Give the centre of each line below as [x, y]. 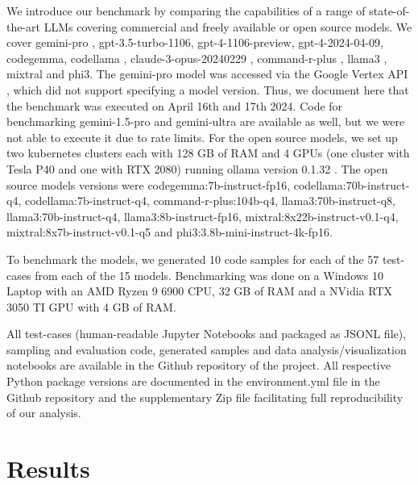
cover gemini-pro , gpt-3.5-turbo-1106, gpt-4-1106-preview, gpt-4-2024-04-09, [195, 42]
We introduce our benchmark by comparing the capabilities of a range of [186, 10]
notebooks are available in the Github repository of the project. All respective [199, 365]
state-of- [389, 10]
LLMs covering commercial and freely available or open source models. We [228, 26]
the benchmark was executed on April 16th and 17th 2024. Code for [175, 105]
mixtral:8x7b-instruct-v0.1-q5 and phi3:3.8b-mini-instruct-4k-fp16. [170, 232]
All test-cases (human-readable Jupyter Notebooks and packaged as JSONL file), [207, 334]
